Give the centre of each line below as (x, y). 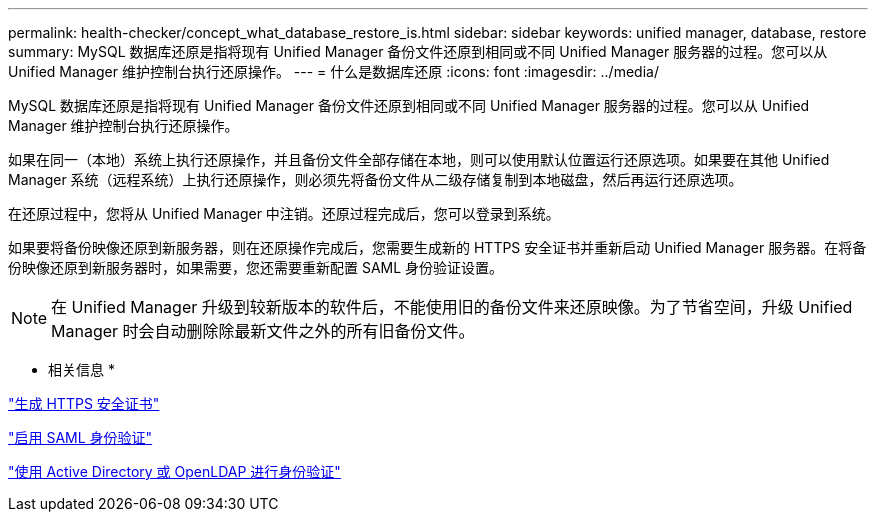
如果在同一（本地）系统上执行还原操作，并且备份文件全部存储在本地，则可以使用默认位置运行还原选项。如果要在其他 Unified (419, 159)
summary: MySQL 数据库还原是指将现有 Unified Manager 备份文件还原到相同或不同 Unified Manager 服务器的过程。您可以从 (418, 51)
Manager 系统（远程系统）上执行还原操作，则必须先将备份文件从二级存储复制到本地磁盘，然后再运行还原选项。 (375, 179)
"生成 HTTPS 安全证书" (84, 403)
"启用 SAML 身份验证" (80, 437)
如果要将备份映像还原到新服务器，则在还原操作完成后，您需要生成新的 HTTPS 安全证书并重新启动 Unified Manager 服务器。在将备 (437, 247)
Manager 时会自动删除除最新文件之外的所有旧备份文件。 (263, 331)
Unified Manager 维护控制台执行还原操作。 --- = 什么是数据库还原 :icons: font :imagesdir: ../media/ (333, 71)
